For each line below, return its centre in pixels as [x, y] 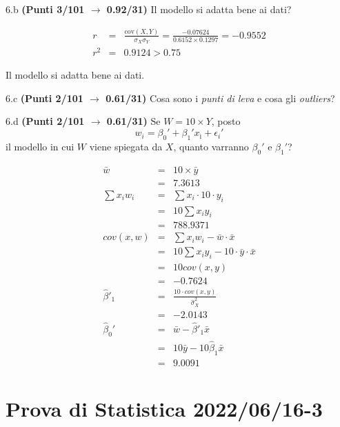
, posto [226, 121]
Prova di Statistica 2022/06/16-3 [164, 408]
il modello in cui [40, 146]
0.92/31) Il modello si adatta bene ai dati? [199, 9]
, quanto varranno [211, 146]
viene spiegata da [126, 146]
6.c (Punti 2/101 [44, 98]
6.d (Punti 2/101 [45, 121]
